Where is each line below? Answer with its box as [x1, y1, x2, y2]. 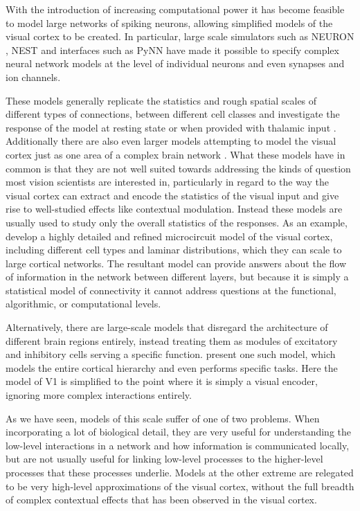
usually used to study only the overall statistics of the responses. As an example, [6, 215, 348, 229]
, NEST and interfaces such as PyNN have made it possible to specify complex [6, 42, 339, 57]
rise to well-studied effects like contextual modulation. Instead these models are [6, 201, 343, 216]
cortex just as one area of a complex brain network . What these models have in [6, 147, 345, 161]
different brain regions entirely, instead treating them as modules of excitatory [6, 333, 338, 348]
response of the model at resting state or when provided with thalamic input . [6, 120, 336, 134]
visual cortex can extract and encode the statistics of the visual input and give [6, 188, 339, 202]
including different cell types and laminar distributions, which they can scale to [6, 242, 342, 257]
